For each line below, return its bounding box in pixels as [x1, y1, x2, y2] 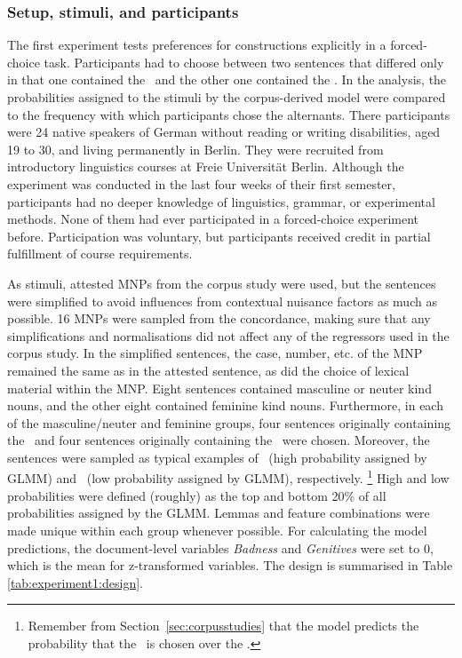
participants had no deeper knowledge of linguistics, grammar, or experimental [7, 192, 435, 210]
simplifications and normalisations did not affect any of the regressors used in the [7, 326, 450, 345]
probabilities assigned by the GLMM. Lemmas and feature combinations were [7, 503, 430, 522]
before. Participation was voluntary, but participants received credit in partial [7, 226, 431, 245]
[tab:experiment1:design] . [7, 573, 143, 591]
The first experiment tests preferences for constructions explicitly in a [7, 36, 386, 54]
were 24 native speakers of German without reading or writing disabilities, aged [7, 123, 441, 141]
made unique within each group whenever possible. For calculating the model [7, 520, 427, 539]
